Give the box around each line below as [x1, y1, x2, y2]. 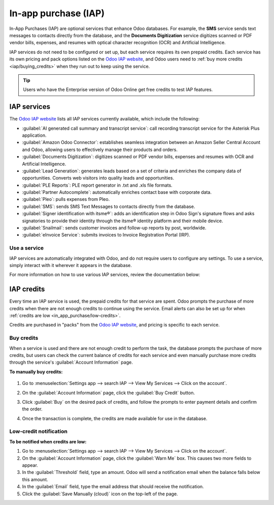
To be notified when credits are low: [9, 438, 87, 444]
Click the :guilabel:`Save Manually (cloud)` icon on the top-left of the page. [22, 491, 178, 497]
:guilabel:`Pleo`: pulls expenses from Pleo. [22, 196, 110, 202]
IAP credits [9, 285, 45, 293]
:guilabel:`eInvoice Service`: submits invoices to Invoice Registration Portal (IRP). [22, 232, 190, 238]
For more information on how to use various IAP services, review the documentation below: [9, 272, 200, 278]
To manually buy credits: [9, 369, 63, 375]
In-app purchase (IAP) [9, 8, 105, 19]
